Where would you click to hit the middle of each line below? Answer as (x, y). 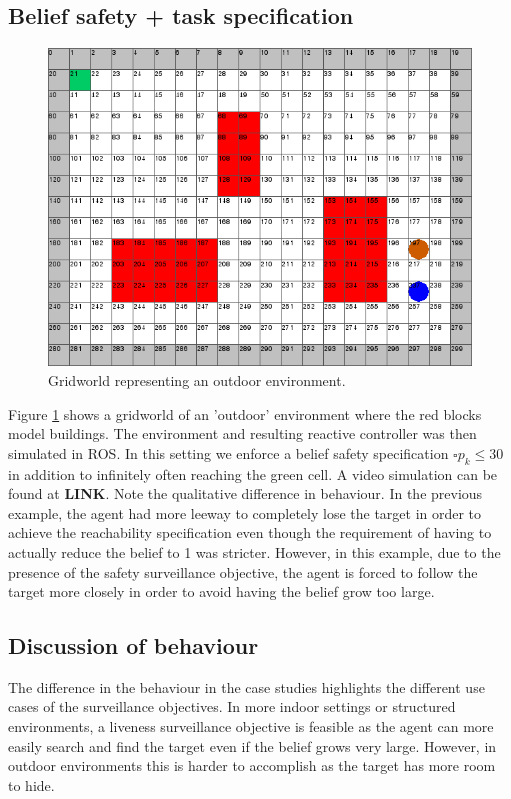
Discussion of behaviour (133, 645)
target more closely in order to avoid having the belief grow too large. (221, 591)
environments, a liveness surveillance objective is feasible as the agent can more (251, 726)
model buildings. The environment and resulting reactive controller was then (242, 433)
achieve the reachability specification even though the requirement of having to (250, 532)
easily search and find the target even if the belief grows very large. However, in (252, 745)
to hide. (31, 784)
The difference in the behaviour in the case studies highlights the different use (246, 686)
